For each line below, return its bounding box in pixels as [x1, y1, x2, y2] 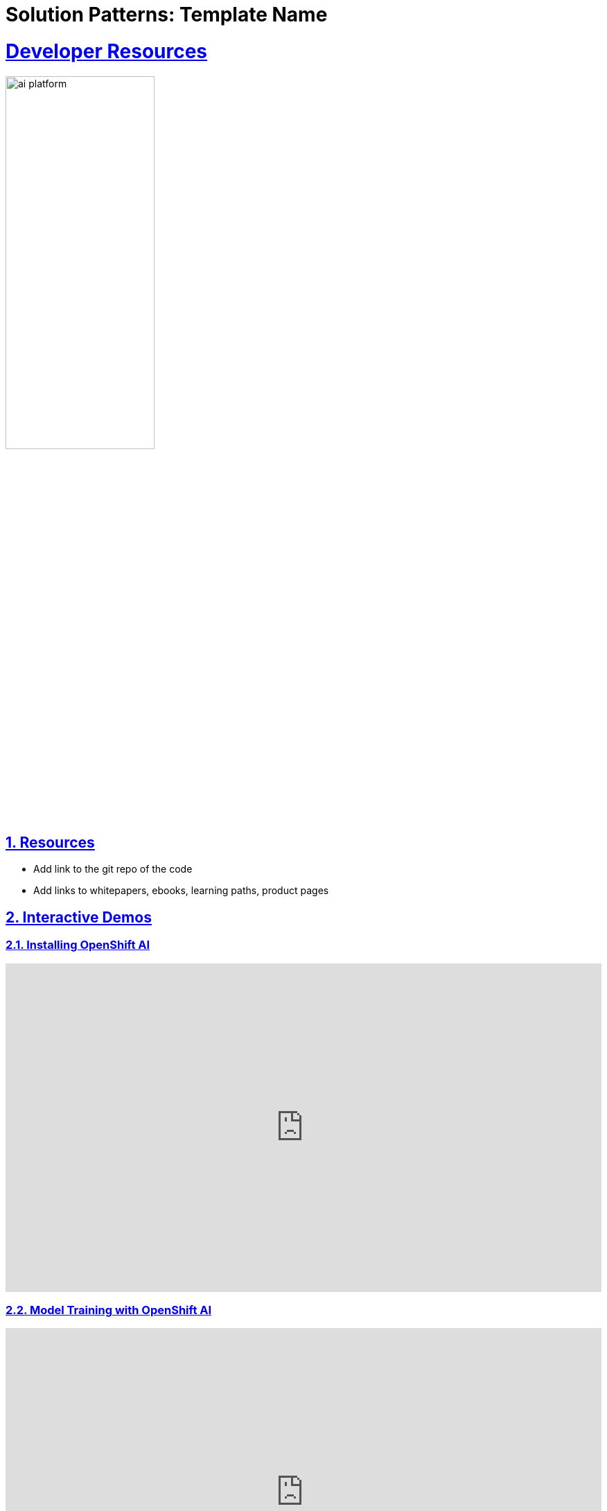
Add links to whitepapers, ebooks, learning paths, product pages [33, 884, 329, 897]
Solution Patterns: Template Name [6, 3, 328, 26]
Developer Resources [6, 39, 208, 63]
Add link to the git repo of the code [33, 863, 193, 875]
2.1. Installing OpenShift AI [6, 938, 150, 952]
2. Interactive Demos [6, 908, 152, 926]
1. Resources [6, 833, 95, 851]
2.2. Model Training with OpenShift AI [6, 1302, 212, 1317]
